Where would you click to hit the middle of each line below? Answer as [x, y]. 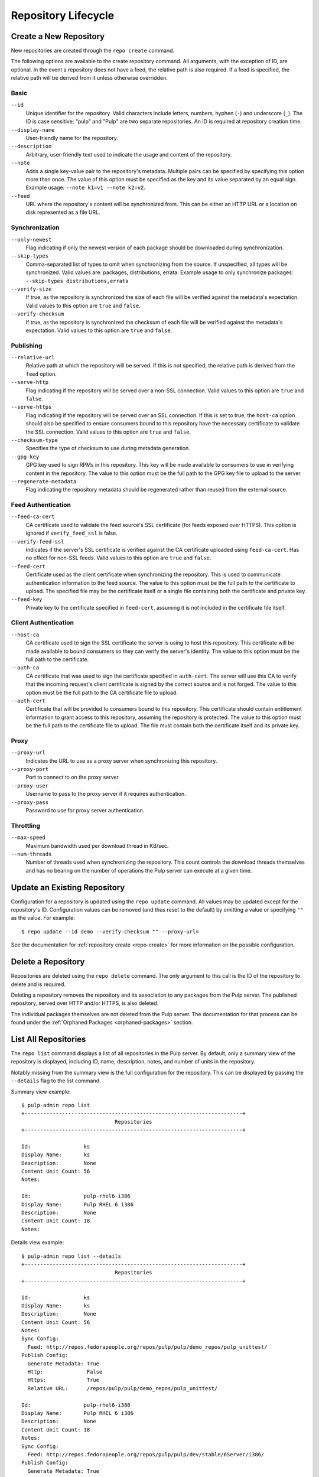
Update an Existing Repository [68, 887]
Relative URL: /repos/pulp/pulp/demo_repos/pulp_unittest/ [123, 1388]
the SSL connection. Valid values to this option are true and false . [108, 432]
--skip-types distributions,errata [77, 281]
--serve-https [31, 407]
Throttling [26, 825]
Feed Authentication [41, 505]
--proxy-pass [30, 802]
